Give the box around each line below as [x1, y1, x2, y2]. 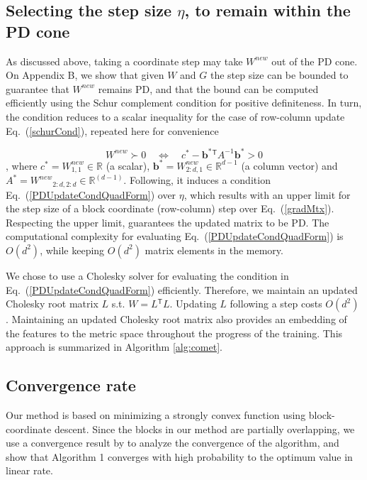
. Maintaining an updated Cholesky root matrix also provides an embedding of [6, 312, 347, 327]
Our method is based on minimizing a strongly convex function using [6, 408, 306, 422]
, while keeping [40, 242, 105, 257]
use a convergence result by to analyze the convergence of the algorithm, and [6, 435, 339, 450]
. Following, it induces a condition [123, 173, 271, 187]
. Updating [169, 296, 217, 311]
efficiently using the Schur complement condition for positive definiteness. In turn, [6, 95, 362, 110]
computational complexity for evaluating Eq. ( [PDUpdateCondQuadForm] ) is [6, 229, 344, 244]
